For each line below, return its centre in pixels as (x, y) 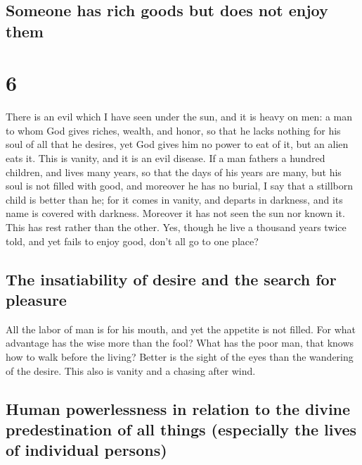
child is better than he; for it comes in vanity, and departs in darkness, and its (174, 199)
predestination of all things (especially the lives (181, 429)
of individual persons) (86, 450)
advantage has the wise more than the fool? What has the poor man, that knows (180, 343)
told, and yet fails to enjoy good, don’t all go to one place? (132, 241)
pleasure (36, 300)
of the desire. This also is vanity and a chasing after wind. (131, 370)
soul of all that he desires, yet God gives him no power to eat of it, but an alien (177, 144)
